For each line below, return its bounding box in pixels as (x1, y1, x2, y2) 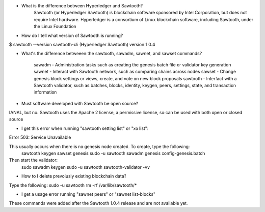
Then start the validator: (9, 157, 58, 163)
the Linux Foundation (33, 24, 77, 30)
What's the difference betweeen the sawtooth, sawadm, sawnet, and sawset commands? (21, 51, 202, 57)
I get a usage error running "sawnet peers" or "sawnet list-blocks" (21, 191, 156, 197)
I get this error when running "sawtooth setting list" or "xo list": (21, 125, 149, 131)
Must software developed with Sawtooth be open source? (21, 100, 138, 106)
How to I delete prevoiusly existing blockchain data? (21, 173, 127, 179)
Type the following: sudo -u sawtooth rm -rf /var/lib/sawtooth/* (9, 182, 137, 188)
